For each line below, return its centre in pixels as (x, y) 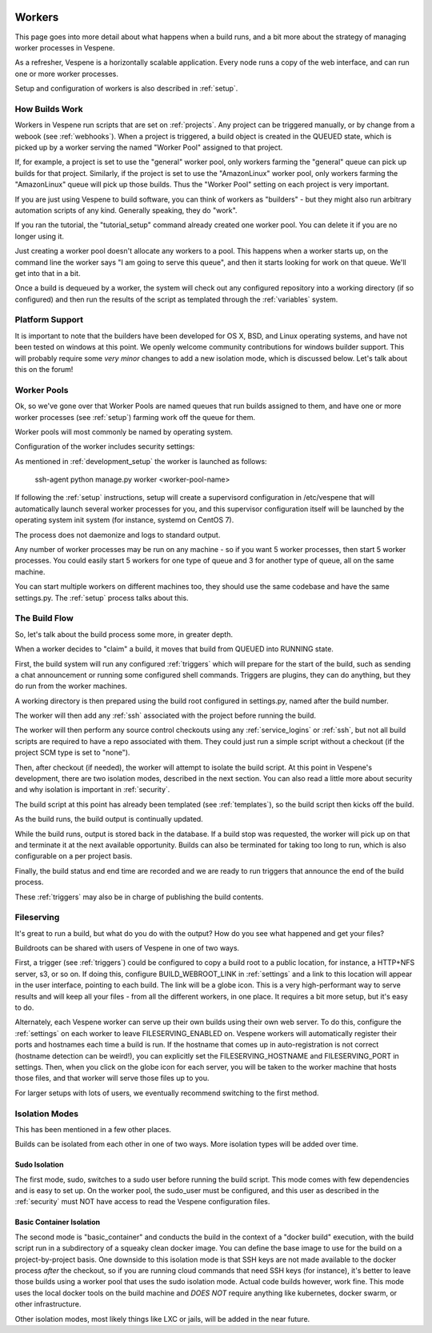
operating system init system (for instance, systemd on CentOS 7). (124, 520)
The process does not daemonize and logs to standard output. (118, 534)
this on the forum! (44, 369)
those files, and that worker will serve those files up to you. (112, 1078)
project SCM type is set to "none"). (72, 753)
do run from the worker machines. (71, 686)
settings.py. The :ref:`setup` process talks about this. (102, 598)
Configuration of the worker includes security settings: (105, 446)
